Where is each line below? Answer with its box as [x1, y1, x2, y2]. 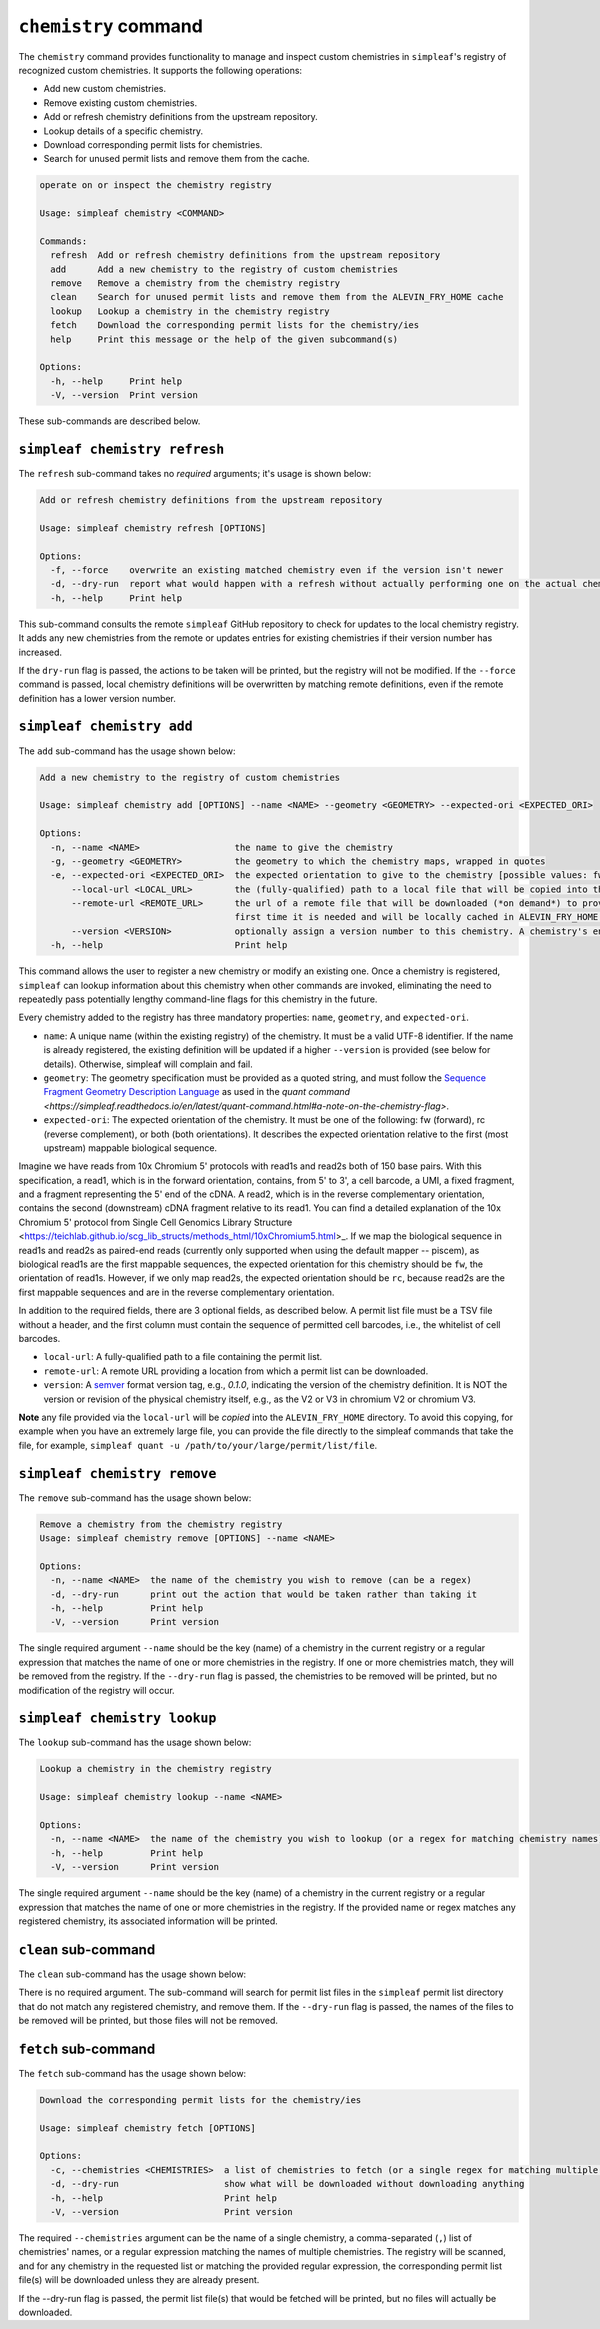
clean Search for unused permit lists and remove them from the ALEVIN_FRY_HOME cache [50, 291, 504, 303]
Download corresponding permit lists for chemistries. [43, 138, 263, 150]
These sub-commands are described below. [18, 415, 201, 427]
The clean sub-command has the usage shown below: [18, 1968, 247, 1980]
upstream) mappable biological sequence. [43, 1141, 218, 1154]
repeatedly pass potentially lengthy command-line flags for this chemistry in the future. [18, 993, 378, 1005]
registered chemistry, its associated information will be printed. [18, 1915, 279, 1927]
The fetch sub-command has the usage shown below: [18, 2067, 247, 2079]
